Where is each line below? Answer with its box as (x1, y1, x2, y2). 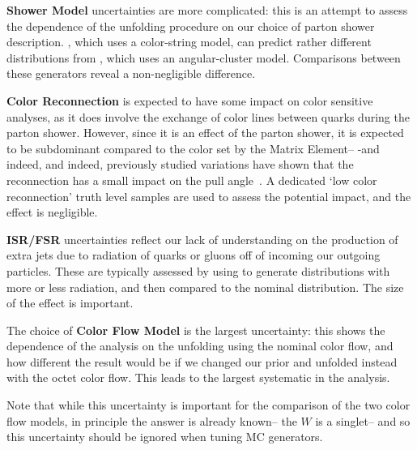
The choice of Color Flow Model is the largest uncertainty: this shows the (6, 321, 385, 338)
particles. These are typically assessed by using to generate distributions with (6, 262, 390, 279)
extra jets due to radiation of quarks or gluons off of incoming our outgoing (6, 246, 381, 264)
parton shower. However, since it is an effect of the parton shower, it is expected (6, 124, 404, 141)
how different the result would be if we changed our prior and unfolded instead (6, 353, 398, 370)
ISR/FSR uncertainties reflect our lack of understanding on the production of (6, 230, 398, 247)
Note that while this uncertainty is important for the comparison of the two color (6, 396, 411, 414)
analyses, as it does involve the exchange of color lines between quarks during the (6, 108, 410, 125)
